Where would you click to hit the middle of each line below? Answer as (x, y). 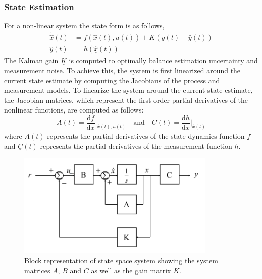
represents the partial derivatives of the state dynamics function (146, 136)
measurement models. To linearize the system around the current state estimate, (128, 90)
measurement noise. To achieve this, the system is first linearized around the (122, 70)
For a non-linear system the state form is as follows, (84, 25)
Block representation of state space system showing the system (121, 260)
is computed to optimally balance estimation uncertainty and (163, 60)
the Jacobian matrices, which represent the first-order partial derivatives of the (126, 100)
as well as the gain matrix (131, 270)
